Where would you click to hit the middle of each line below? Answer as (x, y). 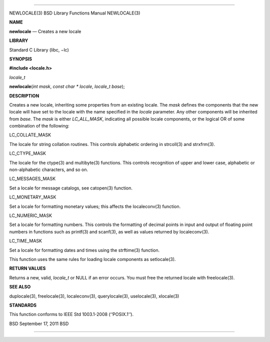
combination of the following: (39, 126)
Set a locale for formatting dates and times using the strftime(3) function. (84, 250)
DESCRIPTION (24, 95)
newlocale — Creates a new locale (45, 31)
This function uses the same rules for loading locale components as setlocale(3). (92, 259)
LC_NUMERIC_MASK (31, 215)
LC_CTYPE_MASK (27, 153)
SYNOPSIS (21, 59)
